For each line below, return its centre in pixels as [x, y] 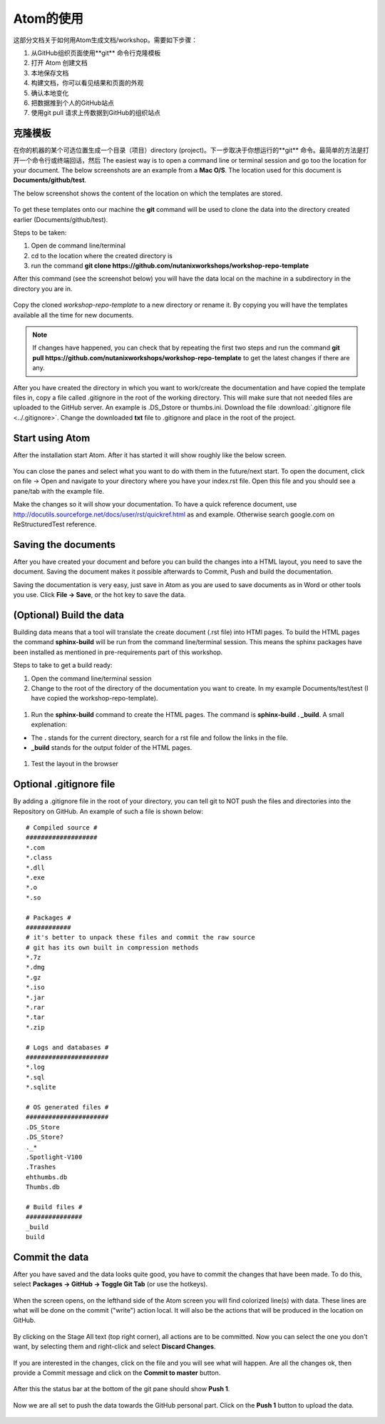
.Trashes [41, 1167]
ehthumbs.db [47, 1177]
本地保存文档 [50, 73]
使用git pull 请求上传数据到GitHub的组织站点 [96, 113]
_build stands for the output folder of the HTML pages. [112, 747]
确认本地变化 [50, 93]
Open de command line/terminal [78, 245]
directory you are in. [43, 288]
